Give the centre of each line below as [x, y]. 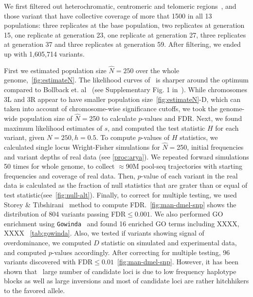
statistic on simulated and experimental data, [169, 242]
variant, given [24, 137]
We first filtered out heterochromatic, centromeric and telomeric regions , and [120, 6]
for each [227, 128]
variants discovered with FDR [48, 262]
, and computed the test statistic [156, 128]
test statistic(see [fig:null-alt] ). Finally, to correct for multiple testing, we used [120, 194]
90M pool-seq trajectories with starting [184, 166]
